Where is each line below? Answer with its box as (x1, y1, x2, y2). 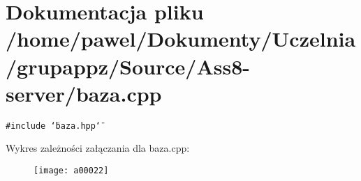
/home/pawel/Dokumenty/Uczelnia (6, 24, 356, 53)
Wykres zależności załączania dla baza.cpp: (6, 141, 190, 155)
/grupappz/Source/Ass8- (6, 52, 251, 80)
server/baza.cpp (6, 79, 162, 107)
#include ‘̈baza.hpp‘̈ (6, 120, 101, 131)
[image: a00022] (34, 165, 109, 175)
